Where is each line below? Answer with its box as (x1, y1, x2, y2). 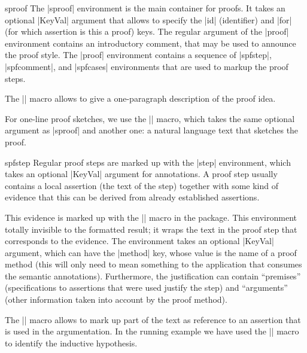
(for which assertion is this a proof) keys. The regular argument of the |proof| (5, 25, 289, 38)
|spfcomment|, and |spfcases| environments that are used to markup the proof (5, 60, 288, 72)
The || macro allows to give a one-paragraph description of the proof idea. (5, 92, 276, 105)
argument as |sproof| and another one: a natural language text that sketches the (5, 124, 299, 136)
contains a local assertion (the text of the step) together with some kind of (5, 179, 278, 191)
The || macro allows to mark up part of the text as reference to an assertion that (5, 313, 301, 325)
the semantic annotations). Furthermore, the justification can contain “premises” (5, 269, 301, 282)
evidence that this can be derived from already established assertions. (5, 191, 260, 203)
